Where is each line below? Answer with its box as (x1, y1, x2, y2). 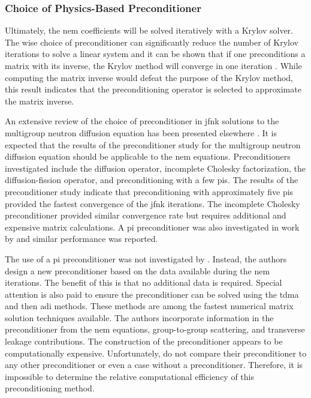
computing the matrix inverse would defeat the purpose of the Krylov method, (5, 71, 293, 83)
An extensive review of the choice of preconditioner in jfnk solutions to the (5, 115, 279, 127)
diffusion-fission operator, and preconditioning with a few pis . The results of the (5, 173, 298, 186)
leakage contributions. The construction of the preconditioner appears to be (5, 335, 283, 348)
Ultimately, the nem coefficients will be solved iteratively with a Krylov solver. (5, 24, 293, 37)
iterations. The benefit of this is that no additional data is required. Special (5, 276, 282, 289)
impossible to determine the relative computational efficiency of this (5, 370, 255, 382)
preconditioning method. (5, 382, 95, 394)
